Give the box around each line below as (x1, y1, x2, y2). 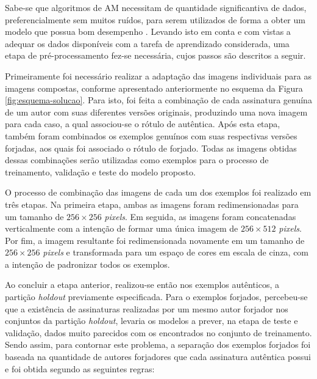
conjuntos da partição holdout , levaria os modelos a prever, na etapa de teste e (5, 314, 298, 327)
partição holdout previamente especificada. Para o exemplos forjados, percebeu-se (5, 290, 308, 303)
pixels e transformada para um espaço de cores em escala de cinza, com (43, 246, 309, 259)
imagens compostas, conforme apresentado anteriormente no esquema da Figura (5, 81, 303, 94)
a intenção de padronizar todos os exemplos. (5, 257, 170, 270)
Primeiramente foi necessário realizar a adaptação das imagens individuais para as (5, 69, 312, 82)
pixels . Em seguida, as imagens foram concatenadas (104, 210, 296, 223)
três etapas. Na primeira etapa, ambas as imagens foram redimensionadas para (5, 197, 299, 210)
